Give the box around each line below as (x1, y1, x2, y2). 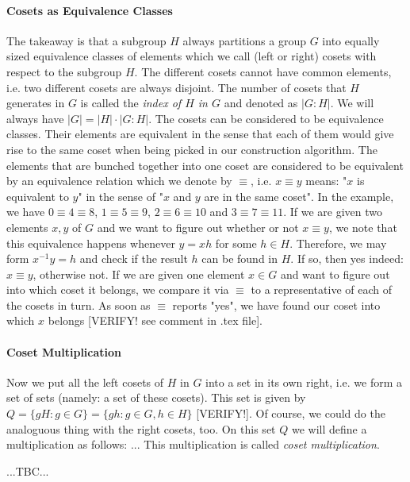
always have (6, 110, 64, 126)
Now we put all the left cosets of (6, 373, 164, 390)
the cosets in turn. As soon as (6, 296, 151, 313)
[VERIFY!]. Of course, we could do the (196, 405, 385, 422)
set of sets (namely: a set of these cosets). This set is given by (6, 389, 306, 406)
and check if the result (79, 250, 188, 267)
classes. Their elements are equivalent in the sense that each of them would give (6, 125, 394, 142)
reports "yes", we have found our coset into (172, 296, 381, 313)
